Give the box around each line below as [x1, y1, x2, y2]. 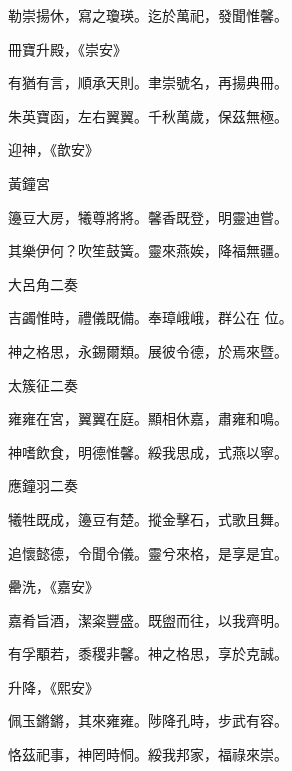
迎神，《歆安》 [8, 139, 99, 160]
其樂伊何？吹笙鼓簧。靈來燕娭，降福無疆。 [8, 240, 288, 261]
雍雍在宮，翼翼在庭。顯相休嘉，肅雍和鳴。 [8, 408, 288, 429]
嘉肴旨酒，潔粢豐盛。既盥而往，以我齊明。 [8, 609, 288, 630]
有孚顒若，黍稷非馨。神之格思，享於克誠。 [8, 643, 288, 664]
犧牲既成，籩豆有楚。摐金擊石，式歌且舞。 [8, 508, 288, 529]
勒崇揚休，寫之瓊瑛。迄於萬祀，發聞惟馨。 [8, 5, 288, 25]
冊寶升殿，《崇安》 [8, 38, 127, 59]
